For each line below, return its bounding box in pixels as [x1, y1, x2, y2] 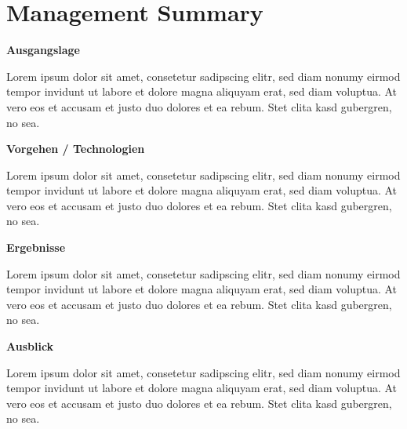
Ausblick [6, 338, 54, 354]
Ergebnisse [6, 239, 66, 256]
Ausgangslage [6, 42, 80, 58]
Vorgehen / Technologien [6, 140, 145, 157]
